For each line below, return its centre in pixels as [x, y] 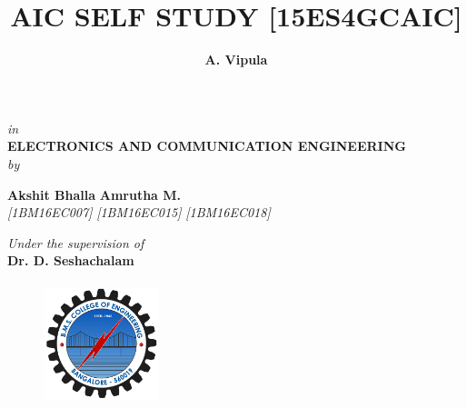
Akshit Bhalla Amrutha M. [94, 194]
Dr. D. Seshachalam [71, 260]
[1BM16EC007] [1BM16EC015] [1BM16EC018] [139, 212]
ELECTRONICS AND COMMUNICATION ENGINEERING [207, 146]
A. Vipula [236, 60]
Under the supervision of [76, 242]
